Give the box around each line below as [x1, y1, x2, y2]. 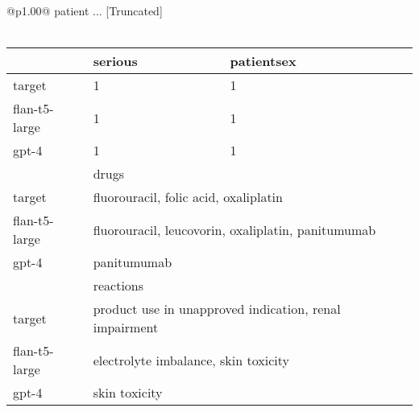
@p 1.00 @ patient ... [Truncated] [6, 2, 163, 19]
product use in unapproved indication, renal [93, 299, 341, 319]
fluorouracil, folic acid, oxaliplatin [93, 187, 283, 207]
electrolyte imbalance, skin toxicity [93, 350, 289, 369]
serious [93, 51, 138, 71]
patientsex [230, 51, 297, 71]
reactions [93, 276, 144, 295]
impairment [93, 318, 159, 337]
